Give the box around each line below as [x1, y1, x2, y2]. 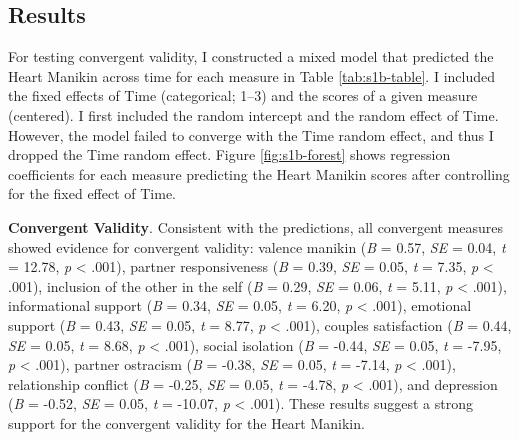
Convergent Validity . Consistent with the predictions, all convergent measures [8, 216, 504, 237]
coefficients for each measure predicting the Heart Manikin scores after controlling [8, 163, 510, 184]
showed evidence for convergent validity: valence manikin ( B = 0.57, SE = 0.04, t [8, 236, 506, 257]
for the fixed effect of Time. [8, 183, 177, 204]
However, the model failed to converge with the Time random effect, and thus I [8, 124, 494, 145]
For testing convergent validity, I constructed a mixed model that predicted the [8, 46, 494, 67]
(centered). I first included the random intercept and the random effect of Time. [8, 104, 499, 125]
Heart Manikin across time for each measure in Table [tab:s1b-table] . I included [8, 65, 495, 86]
